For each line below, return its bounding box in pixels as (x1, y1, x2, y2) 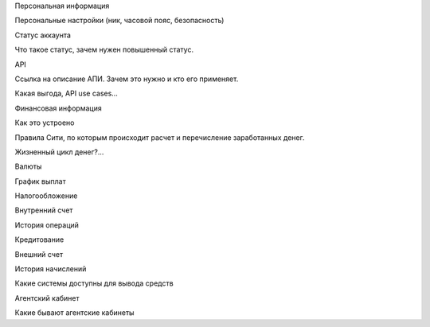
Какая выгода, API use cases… (14, 88, 119, 99)
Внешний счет (14, 249, 64, 259)
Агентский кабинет (14, 293, 80, 302)
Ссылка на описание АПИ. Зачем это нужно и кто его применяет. (14, 74, 239, 84)
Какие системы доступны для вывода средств (14, 278, 174, 288)
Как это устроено (14, 118, 75, 127)
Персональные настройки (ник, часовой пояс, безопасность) (14, 16, 225, 25)
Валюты (14, 162, 42, 171)
